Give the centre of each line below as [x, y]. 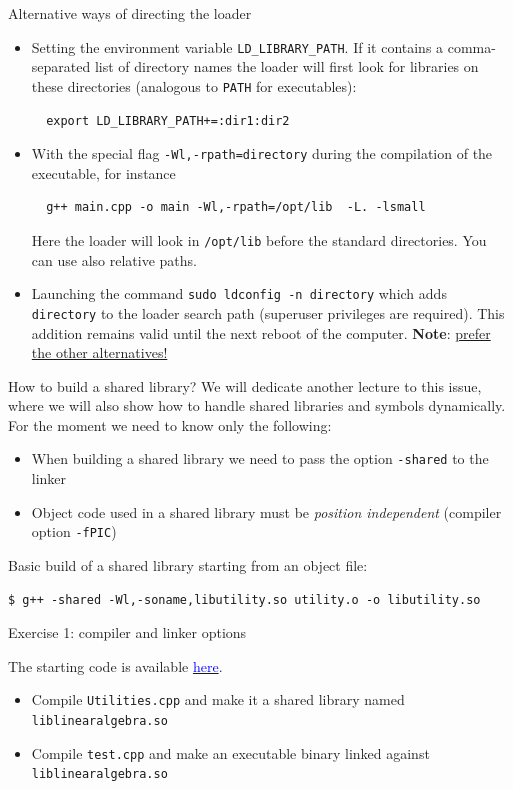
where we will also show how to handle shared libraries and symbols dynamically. [257, 405]
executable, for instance [103, 172]
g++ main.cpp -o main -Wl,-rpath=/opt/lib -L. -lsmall [236, 207]
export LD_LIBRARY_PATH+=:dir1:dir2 [168, 120]
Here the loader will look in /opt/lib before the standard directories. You [259, 239]
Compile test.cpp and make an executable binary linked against [230, 752]
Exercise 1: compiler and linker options [127, 632]
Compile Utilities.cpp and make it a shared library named [218, 699]
